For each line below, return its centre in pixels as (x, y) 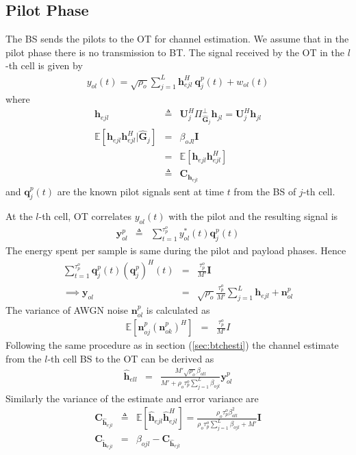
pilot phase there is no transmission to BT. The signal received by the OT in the (175, 52)
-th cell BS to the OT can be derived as (131, 358)
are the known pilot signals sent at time (140, 191)
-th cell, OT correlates (85, 216)
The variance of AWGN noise (67, 310)
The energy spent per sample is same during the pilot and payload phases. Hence (176, 250)
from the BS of (265, 191)
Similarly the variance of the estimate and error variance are (132, 398)
